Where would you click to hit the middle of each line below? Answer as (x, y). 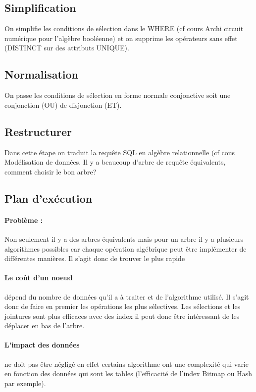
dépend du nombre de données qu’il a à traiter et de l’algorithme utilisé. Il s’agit (127, 296)
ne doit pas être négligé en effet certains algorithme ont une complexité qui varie (127, 364)
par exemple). (25, 383)
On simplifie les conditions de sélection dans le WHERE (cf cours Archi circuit (124, 28)
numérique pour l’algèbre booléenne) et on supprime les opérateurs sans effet (121, 38)
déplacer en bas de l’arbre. (45, 326)
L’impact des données (42, 345)
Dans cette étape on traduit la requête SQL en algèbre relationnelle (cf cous (120, 152)
